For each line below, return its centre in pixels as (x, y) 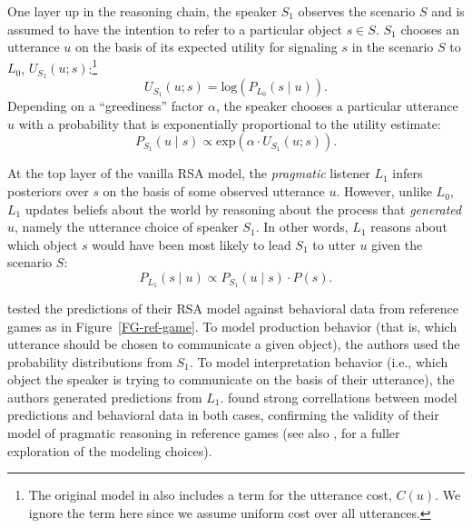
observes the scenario (357, 11)
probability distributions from (90, 361)
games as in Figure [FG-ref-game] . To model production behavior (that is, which (232, 326)
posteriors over (48, 191)
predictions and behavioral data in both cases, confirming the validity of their (223, 415)
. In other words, (302, 227)
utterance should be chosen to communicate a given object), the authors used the (234, 344)
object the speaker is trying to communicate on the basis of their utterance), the (231, 379)
